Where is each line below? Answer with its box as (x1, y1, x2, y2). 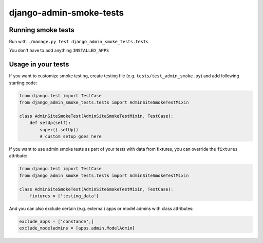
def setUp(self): (29, 120, 71, 126)
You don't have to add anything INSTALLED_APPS (9, 48, 109, 53)
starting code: (9, 80, 38, 86)
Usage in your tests (9, 60, 69, 69)
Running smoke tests (9, 26, 75, 34)
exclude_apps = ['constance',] (19, 219, 94, 224)
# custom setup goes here (39, 134, 102, 139)
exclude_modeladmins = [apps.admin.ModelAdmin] (19, 226, 135, 231)
